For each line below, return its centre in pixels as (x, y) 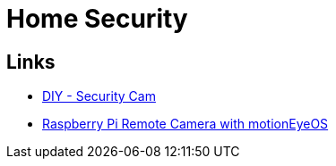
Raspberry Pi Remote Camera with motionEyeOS (185, 124)
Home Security (97, 19)
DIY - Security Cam (99, 96)
